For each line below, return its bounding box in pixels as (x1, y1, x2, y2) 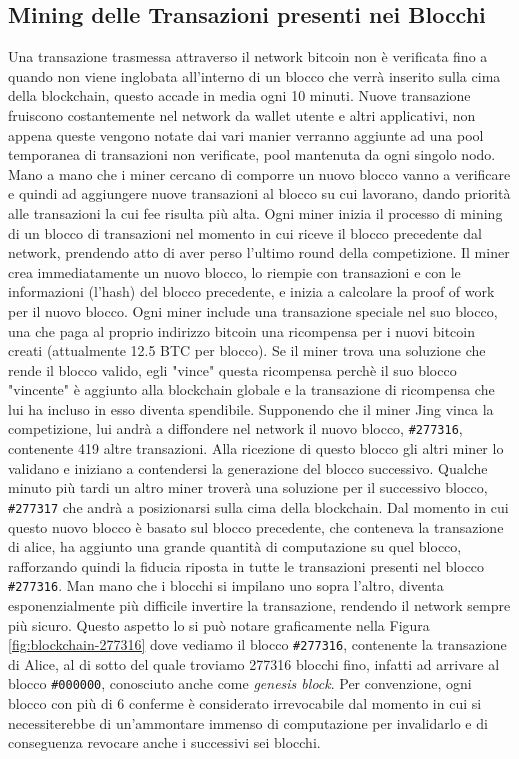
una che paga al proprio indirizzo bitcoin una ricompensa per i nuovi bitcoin (8, 320, 475, 341)
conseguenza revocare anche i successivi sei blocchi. (8, 732, 321, 753)
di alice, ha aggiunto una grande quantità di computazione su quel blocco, (8, 536, 462, 557)
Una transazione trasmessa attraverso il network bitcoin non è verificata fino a (8, 46, 488, 67)
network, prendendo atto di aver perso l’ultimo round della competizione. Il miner (8, 242, 510, 263)
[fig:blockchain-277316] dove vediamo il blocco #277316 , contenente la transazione (8, 634, 507, 655)
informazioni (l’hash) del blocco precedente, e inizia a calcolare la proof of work (8, 281, 495, 302)
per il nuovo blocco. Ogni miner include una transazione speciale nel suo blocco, (8, 300, 498, 321)
